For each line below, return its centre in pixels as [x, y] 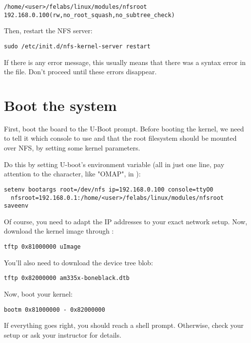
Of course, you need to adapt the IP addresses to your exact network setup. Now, [126, 221]
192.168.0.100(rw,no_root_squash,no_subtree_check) [89, 15]
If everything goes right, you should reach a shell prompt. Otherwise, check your [124, 325]
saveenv [16, 206]
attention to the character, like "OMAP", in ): [72, 174]
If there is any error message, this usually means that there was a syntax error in [125, 62]
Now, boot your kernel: [38, 293]
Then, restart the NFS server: [48, 31]
